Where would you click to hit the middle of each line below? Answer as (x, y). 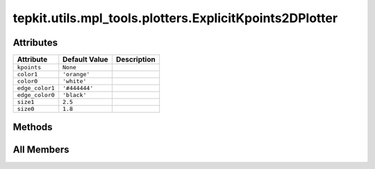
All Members (41, 149)
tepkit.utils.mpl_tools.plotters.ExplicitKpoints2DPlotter (175, 18)
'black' (75, 95)
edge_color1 (36, 88)
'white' (75, 81)
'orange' (76, 74)
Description (135, 60)
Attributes (35, 43)
